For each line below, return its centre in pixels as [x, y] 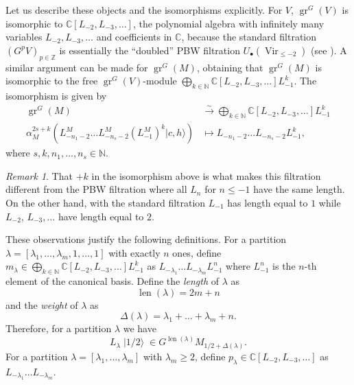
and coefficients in [134, 37]
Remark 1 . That [39, 175]
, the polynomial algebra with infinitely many [228, 23]
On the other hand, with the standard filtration [106, 202]
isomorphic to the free [52, 81]
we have [140, 328]
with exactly [134, 252]
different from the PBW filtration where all [96, 189]
